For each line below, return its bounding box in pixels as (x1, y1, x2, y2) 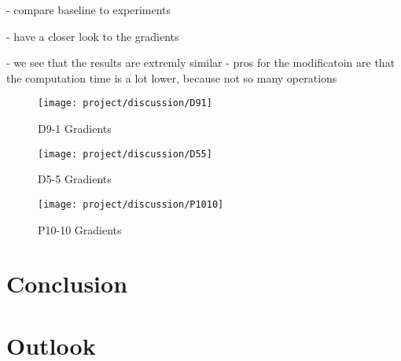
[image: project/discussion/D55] (38, 148, 212, 160)
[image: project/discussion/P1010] (38, 198, 224, 210)
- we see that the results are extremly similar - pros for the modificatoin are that (6, 54, 395, 71)
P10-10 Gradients (38, 221, 122, 238)
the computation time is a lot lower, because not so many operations (6, 69, 337, 86)
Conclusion (6, 267, 128, 300)
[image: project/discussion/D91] (38, 98, 212, 109)
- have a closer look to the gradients (6, 28, 179, 44)
